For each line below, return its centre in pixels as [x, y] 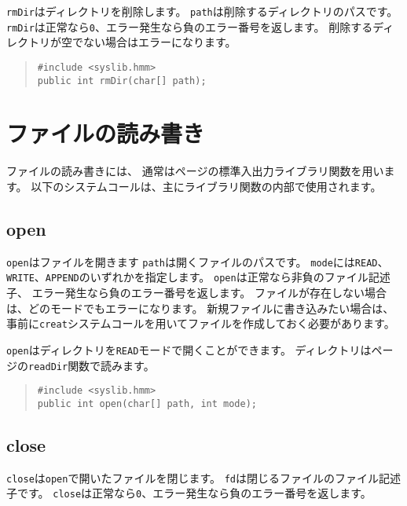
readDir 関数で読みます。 [92, 365]
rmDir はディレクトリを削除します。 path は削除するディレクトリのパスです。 [202, 11]
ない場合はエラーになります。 [159, 42]
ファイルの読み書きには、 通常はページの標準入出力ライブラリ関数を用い [195, 171]
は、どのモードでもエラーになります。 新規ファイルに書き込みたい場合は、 [200, 308]
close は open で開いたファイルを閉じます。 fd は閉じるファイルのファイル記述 [204, 477]
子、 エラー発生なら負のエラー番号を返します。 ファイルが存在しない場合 [196, 293]
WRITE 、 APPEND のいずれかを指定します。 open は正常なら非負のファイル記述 [198, 277]
